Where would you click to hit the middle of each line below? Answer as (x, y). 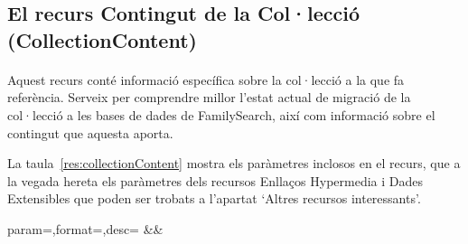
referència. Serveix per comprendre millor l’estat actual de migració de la (209, 97)
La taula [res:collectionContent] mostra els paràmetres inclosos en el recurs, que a (234, 163)
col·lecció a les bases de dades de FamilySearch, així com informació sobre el (221, 114)
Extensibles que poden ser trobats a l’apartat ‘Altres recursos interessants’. (214, 198)
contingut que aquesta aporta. (90, 132)
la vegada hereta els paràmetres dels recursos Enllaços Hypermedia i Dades (215, 180)
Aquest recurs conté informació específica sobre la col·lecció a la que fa (206, 79)
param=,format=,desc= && (85, 228)
